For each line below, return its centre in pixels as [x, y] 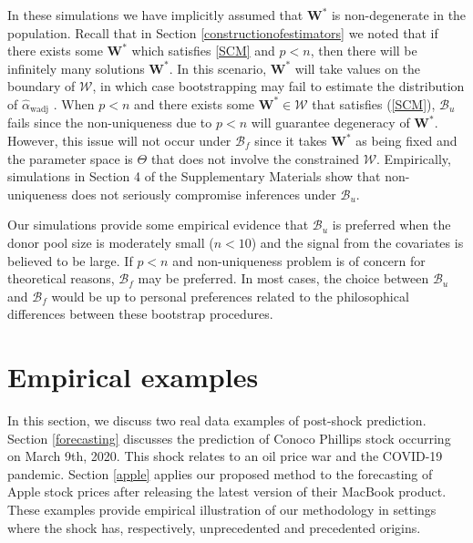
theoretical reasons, [61, 278]
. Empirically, [414, 158]
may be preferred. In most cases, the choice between [283, 278]
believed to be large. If [70, 260]
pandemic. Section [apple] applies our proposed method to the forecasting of [220, 473]
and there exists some [194, 103]
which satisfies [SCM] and [203, 51]
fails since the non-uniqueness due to [110, 123]
